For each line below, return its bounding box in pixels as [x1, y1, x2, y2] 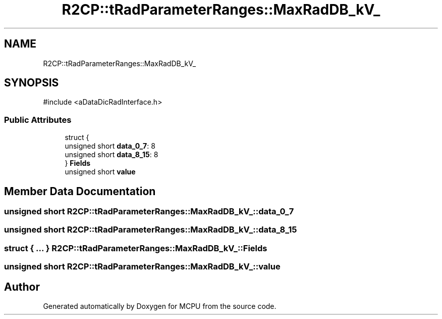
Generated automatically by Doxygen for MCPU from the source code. [43, 302, 277, 310]
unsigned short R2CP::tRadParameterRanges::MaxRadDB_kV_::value [4, 261, 281, 272]
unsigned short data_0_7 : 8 [65, 142, 155, 151]
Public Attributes [4, 114, 72, 125]
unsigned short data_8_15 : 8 [65, 150, 158, 159]
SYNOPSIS [4, 76, 59, 89]
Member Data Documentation [4, 185, 156, 198]
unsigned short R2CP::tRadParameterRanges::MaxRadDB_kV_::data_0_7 [4, 206, 294, 217]
